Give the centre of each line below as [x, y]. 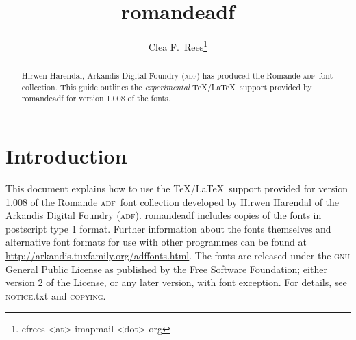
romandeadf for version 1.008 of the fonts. [96, 98]
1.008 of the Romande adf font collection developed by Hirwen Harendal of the [173, 201]
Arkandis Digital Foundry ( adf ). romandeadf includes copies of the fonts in [164, 215]
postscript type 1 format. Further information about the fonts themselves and [168, 228]
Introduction [66, 156]
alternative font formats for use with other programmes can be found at [156, 242]
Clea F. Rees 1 [178, 45]
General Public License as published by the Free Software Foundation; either [166, 269]
